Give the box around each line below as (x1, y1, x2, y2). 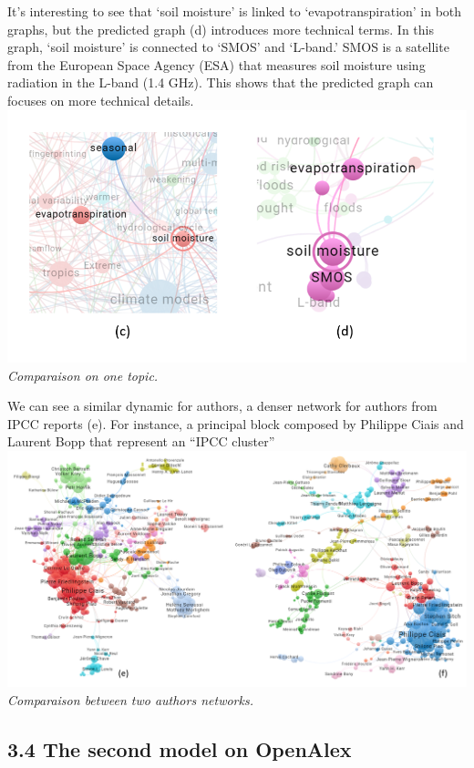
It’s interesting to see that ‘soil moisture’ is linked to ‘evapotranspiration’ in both (7, 2, 462, 20)
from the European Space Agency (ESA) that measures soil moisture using (7, 55, 426, 74)
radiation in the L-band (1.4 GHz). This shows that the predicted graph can (7, 73, 434, 92)
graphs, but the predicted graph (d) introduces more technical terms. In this (7, 19, 435, 38)
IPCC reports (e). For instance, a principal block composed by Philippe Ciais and (7, 414, 464, 433)
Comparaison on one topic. (7, 365, 159, 384)
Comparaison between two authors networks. (7, 690, 253, 709)
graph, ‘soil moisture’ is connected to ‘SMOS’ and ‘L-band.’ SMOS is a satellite (7, 37, 449, 56)
